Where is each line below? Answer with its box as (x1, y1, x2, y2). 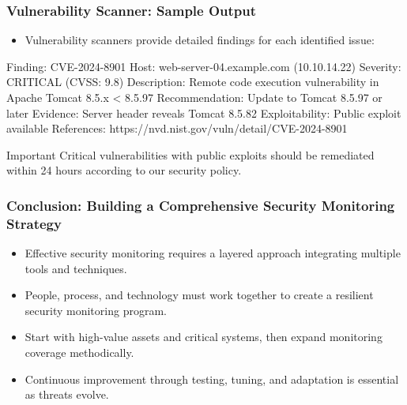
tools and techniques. (24, 260, 127, 276)
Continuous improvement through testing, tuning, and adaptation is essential (24, 370, 399, 387)
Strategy (6, 213, 62, 233)
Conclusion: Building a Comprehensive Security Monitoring (6, 195, 395, 215)
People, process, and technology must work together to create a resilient (24, 287, 374, 303)
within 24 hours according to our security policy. (6, 162, 242, 178)
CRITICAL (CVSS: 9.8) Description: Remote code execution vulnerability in (6, 73, 379, 90)
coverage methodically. (24, 344, 134, 361)
